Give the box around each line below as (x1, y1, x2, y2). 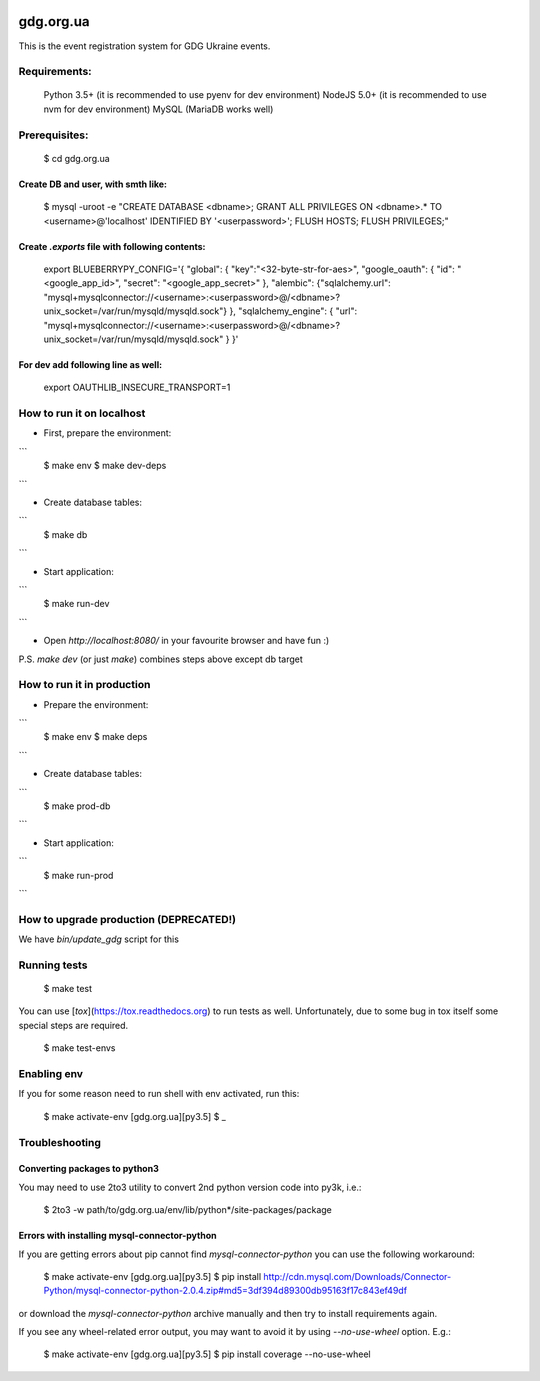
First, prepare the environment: (43, 427, 172, 439)
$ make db (43, 528, 88, 540)
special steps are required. (18, 1019, 129, 1031)
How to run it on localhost (18, 406, 146, 420)
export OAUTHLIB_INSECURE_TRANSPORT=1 (43, 381, 231, 394)
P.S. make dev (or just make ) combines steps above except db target (18, 653, 304, 665)
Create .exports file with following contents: (18, 240, 206, 252)
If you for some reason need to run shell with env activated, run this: (18, 1088, 300, 1100)
